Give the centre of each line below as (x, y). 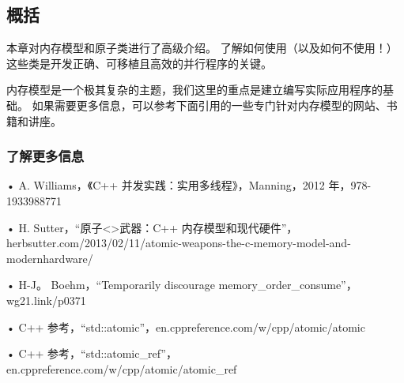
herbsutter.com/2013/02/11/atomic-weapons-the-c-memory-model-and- (179, 243)
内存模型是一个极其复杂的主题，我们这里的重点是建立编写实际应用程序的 (194, 90)
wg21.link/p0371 (46, 300)
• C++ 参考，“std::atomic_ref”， (92, 353)
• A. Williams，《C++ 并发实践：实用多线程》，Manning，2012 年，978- (189, 185)
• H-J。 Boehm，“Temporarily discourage (111, 285)
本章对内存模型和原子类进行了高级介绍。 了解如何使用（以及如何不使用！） (202, 48)
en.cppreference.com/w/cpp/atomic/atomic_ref (122, 368)
